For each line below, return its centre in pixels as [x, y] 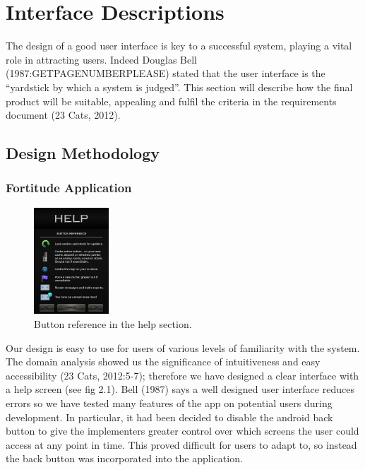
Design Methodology [83, 153]
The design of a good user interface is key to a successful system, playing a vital [179, 46]
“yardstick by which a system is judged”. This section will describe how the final [179, 87]
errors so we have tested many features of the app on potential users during [169, 403]
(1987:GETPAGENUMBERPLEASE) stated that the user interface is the [166, 73]
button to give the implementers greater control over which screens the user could [182, 431]
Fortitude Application [69, 188]
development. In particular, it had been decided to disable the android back [169, 417]
